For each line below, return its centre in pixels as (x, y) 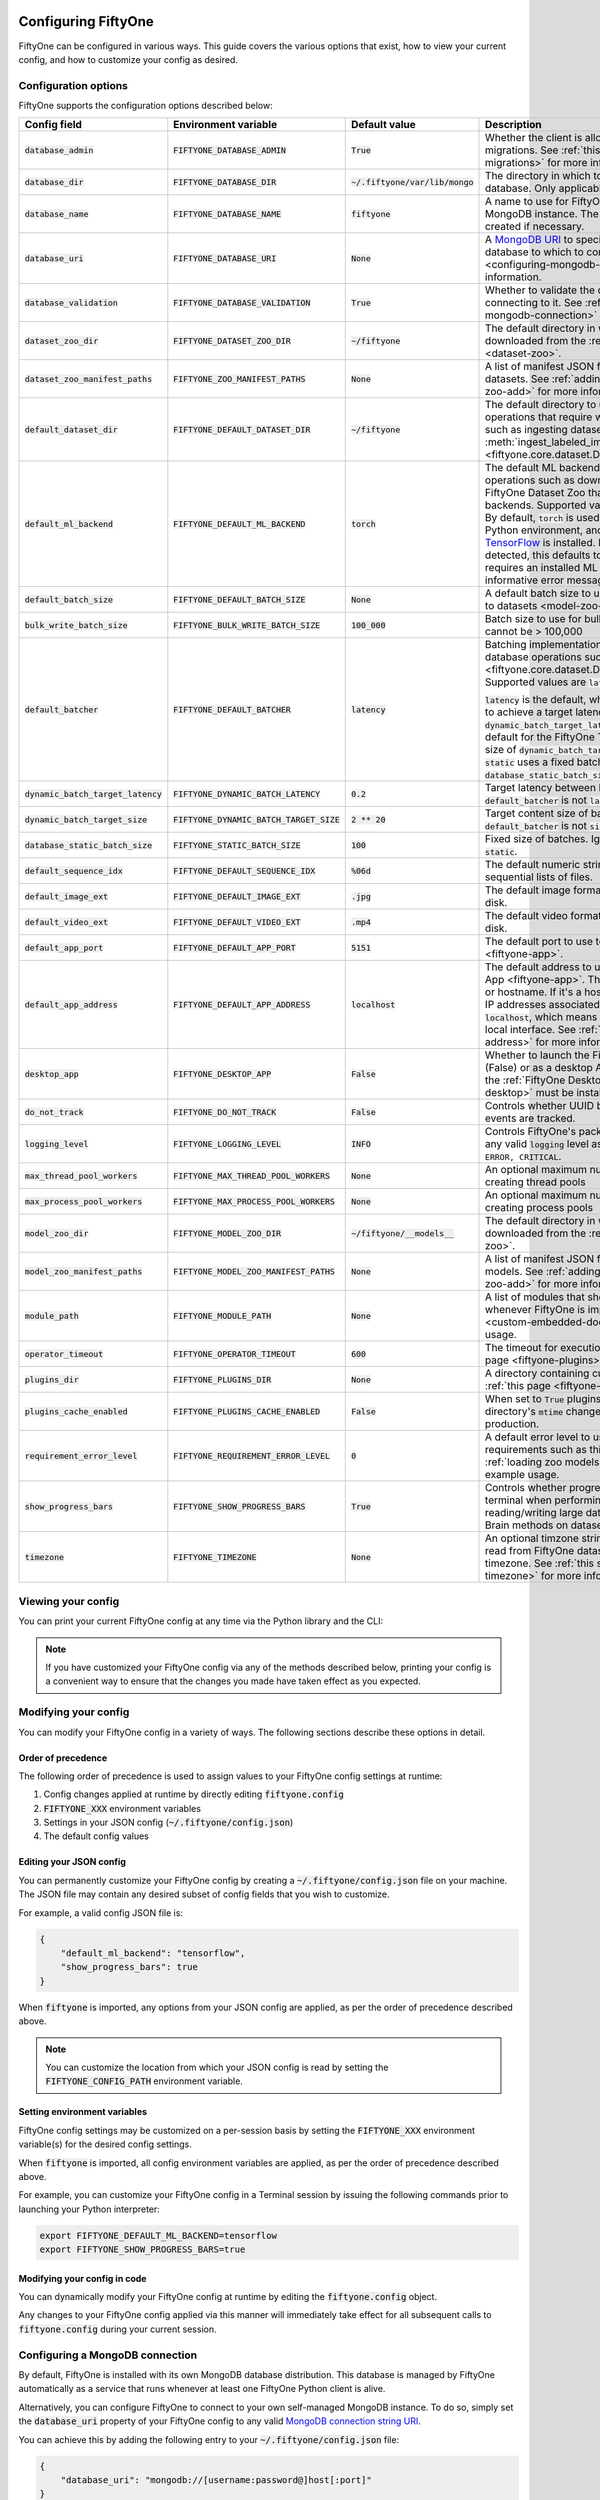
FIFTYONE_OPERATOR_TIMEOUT (235, 1353)
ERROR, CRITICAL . (523, 1157)
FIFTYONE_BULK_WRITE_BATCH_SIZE (247, 625)
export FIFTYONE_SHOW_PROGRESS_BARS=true (142, 2249)
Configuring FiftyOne (86, 21)
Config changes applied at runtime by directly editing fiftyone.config (193, 1794)
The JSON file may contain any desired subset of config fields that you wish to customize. (204, 1894)
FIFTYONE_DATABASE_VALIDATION (242, 302)
